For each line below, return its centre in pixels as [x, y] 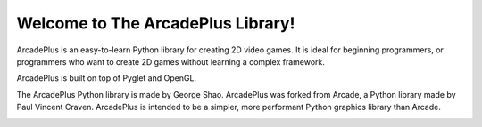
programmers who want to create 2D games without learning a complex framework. [171, 61]
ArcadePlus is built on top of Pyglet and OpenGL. [106, 78]
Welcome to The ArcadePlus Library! [156, 23]
